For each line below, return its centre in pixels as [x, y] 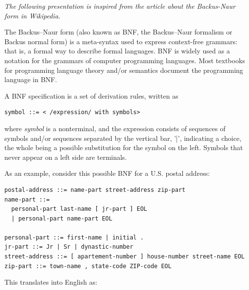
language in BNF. [31, 79]
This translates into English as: [51, 282]
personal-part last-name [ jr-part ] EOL [79, 209]
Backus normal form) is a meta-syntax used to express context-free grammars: [121, 41]
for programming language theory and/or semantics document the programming [124, 70]
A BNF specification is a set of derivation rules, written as [91, 95]
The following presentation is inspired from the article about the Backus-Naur [120, 6]
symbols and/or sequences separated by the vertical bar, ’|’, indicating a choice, [123, 138]
